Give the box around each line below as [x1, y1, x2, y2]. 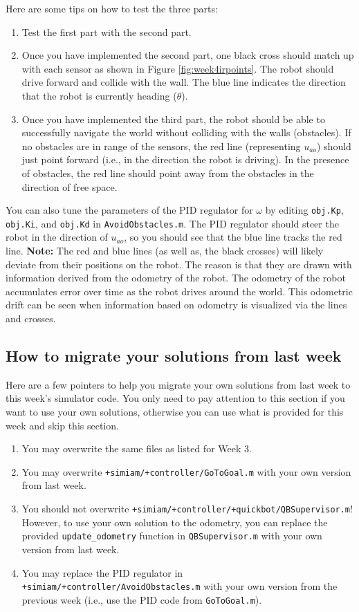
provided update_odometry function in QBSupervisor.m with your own [21, 528, 322, 543]
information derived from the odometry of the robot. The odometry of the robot [6, 270, 346, 285]
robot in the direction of [6, 230, 108, 244]
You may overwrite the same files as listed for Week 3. [21, 441, 252, 456]
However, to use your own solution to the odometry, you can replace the [21, 514, 328, 529]
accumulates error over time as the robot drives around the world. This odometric [6, 284, 353, 298]
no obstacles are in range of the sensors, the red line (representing [21, 138, 301, 153]
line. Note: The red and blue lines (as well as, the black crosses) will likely [6, 243, 324, 258]
